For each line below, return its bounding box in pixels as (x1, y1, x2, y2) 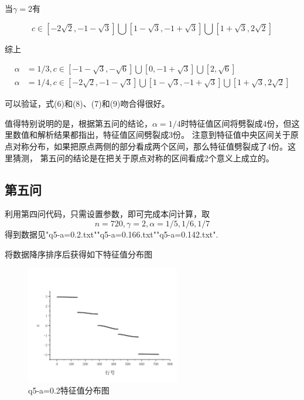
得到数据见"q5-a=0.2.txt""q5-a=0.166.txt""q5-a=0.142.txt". (5, 228, 218, 240)
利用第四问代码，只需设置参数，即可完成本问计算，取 (5, 208, 210, 220)
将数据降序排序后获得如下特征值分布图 (5, 248, 152, 260)
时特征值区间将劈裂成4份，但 (180, 117, 292, 129)
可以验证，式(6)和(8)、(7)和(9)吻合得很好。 (5, 97, 170, 110)
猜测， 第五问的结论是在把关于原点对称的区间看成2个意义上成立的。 (12, 151, 274, 164)
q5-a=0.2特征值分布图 (28, 384, 110, 396)
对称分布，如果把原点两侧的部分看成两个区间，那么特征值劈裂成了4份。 (12, 140, 288, 152)
